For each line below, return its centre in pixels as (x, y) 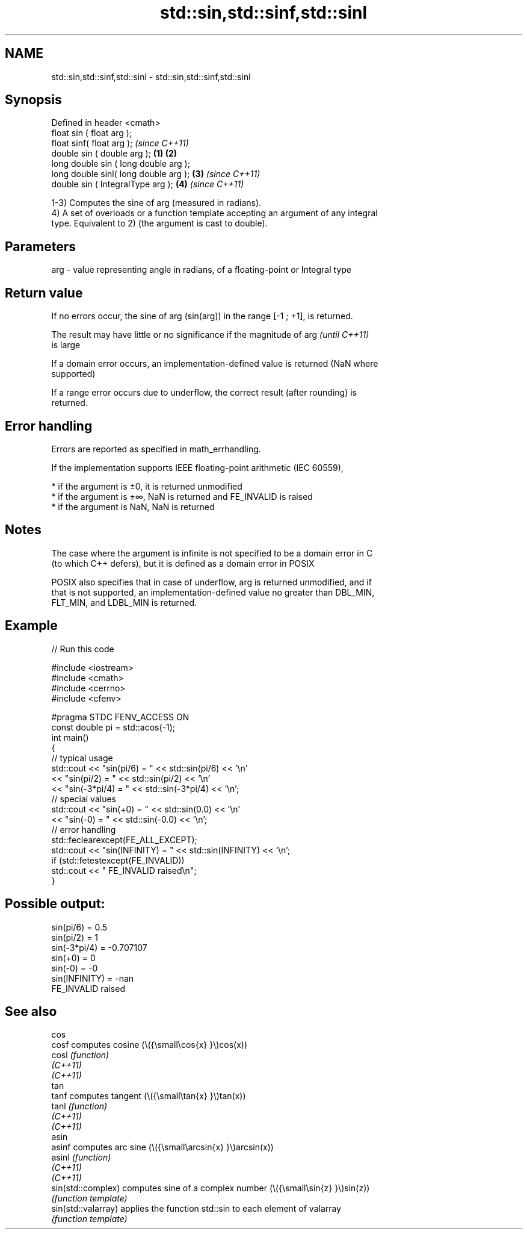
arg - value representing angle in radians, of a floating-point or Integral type (202, 270)
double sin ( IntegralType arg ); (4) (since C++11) (148, 184)
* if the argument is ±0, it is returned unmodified (147, 486)
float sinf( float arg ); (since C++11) (120, 143)
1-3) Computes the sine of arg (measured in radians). (156, 203)
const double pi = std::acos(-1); (113, 727)
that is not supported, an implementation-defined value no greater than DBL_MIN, (213, 592)
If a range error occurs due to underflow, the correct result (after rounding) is (204, 393)
